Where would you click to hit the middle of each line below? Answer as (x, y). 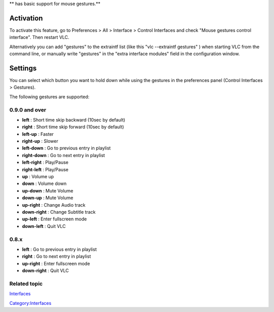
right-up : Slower (40, 141)
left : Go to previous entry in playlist (59, 249)
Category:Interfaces (30, 303)
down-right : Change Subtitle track (59, 212)
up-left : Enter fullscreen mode (55, 219)
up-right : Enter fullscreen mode (56, 263)
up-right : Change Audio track (54, 205)
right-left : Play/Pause (45, 169)
